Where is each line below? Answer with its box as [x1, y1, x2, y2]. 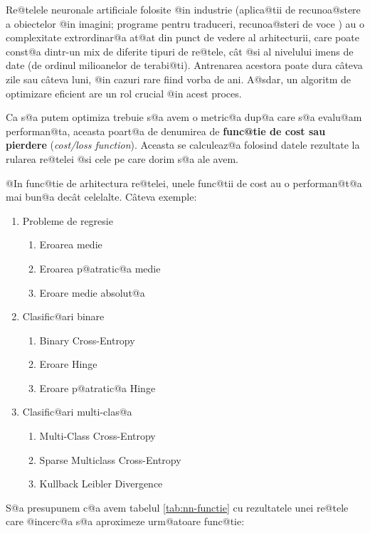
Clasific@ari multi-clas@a [22, 404, 132, 419]
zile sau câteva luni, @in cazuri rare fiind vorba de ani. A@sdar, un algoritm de [6, 71, 351, 86]
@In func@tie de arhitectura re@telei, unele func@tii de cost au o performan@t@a [6, 175, 362, 190]
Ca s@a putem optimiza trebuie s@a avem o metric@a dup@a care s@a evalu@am [6, 110, 362, 125]
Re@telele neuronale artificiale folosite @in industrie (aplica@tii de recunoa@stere [6, 2, 361, 16]
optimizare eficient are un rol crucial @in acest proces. [6, 85, 242, 100]
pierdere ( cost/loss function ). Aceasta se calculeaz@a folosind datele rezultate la [6, 137, 360, 152]
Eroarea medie [39, 237, 102, 252]
